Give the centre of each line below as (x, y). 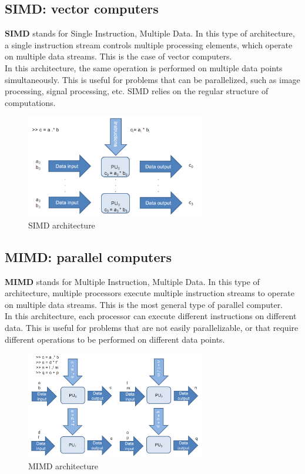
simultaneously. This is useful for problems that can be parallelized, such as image (152, 79)
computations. (30, 102)
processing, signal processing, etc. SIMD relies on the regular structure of (137, 91)
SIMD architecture (62, 225)
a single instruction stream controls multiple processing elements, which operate (149, 44)
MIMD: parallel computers (88, 256)
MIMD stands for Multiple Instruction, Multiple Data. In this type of (132, 281)
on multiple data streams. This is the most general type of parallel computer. (144, 304)
